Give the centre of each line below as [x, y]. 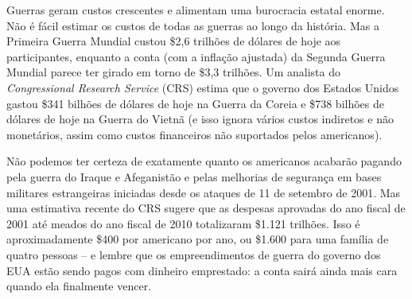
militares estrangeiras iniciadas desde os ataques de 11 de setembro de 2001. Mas [204, 192]
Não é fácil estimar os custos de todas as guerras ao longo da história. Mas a [193, 25]
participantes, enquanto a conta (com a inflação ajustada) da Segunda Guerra [196, 56]
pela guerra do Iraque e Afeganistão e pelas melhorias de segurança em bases [194, 176]
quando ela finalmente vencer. [79, 286]
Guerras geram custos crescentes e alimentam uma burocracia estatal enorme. [196, 10]
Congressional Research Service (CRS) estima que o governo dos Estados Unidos [203, 87]
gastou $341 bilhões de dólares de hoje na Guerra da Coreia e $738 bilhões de [195, 103]
